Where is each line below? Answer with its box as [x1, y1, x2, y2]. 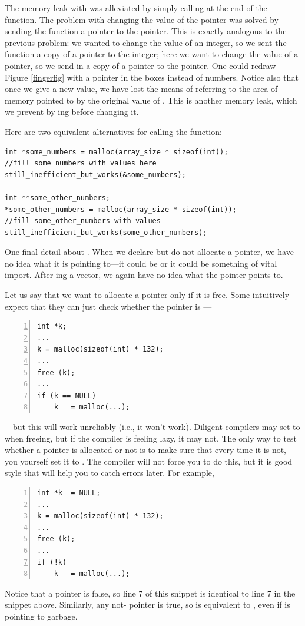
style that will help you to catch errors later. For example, [5, 466, 214, 479]
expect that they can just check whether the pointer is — [5, 300, 212, 312]
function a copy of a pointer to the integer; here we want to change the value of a [5, 48, 299, 60]
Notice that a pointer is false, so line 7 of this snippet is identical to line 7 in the [5, 587, 296, 599]
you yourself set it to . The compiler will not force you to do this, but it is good [5, 455, 293, 467]
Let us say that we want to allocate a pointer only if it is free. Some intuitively [5, 289, 290, 301]
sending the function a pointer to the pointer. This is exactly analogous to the [5, 25, 287, 37]
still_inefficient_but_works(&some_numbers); [5, 170, 186, 179]
